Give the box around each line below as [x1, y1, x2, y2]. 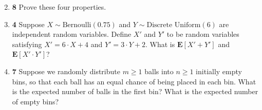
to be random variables [166, 29, 239, 39]
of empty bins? [12, 96, 59, 106]
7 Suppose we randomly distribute [12, 65, 120, 76]
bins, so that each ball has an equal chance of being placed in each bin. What [12, 76, 256, 86]
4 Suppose [12, 18, 45, 29]
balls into [144, 65, 174, 76]
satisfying [12, 38, 42, 49]
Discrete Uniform [146, 21, 201, 29]
